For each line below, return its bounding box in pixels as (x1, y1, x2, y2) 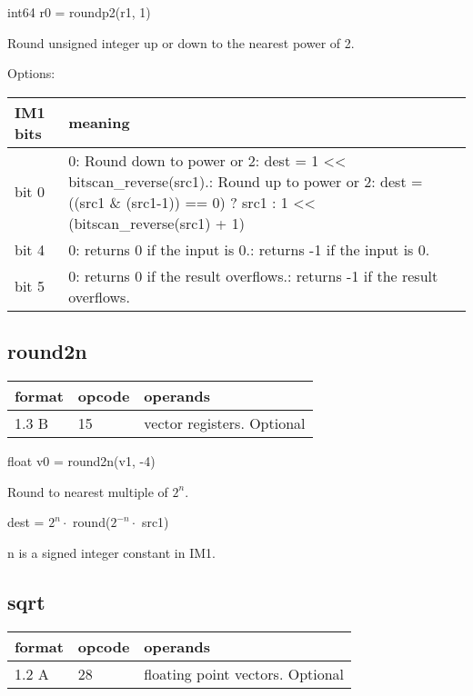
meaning (68, 112, 130, 134)
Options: (7, 64, 55, 83)
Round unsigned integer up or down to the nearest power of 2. (7, 33, 355, 52)
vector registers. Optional (144, 412, 306, 433)
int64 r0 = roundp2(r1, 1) (7, 3, 151, 21)
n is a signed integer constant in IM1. (7, 542, 216, 562)
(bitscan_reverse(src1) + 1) (68, 212, 245, 234)
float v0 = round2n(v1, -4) (7, 451, 156, 470)
